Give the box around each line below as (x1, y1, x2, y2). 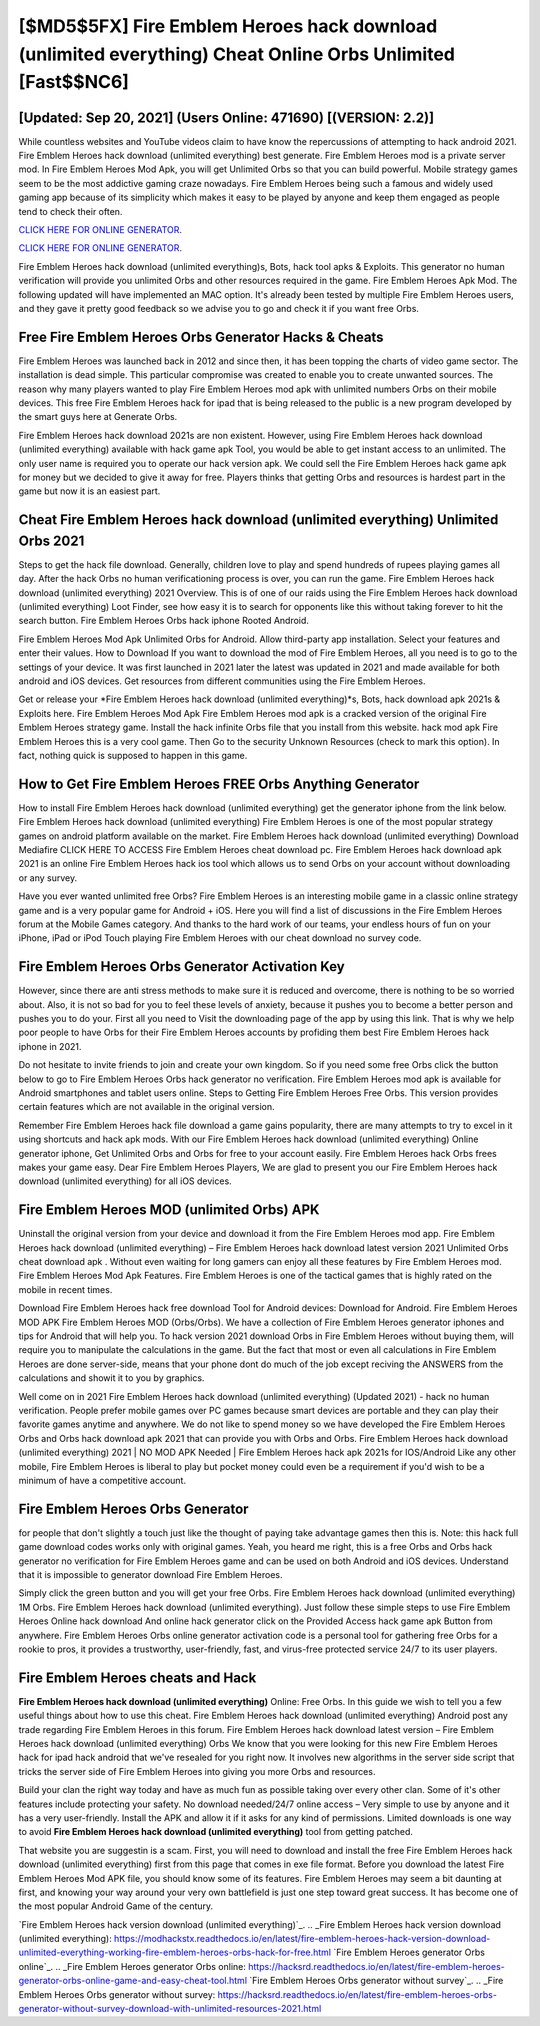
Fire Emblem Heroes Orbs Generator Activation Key (18, 958, 345, 975)
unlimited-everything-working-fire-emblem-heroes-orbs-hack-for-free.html (18, 1946, 332, 1959)
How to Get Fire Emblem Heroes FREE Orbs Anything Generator (18, 775, 420, 792)
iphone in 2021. (18, 1040, 82, 1052)
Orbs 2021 (18, 532, 85, 549)
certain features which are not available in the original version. (18, 1101, 275, 1113)
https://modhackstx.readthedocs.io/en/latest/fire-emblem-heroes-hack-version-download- (113, 1933, 491, 1945)
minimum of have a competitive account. (18, 1474, 187, 1486)
